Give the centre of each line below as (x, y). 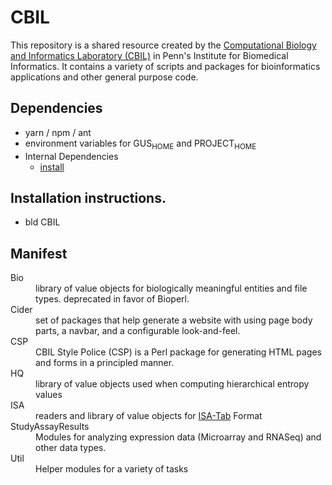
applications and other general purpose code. (104, 77)
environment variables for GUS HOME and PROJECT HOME (140, 144)
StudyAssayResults (50, 427)
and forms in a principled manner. (105, 363)
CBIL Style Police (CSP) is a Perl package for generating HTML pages (178, 352)
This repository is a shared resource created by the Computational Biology (163, 45)
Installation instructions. (88, 197)
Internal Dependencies (71, 156)
